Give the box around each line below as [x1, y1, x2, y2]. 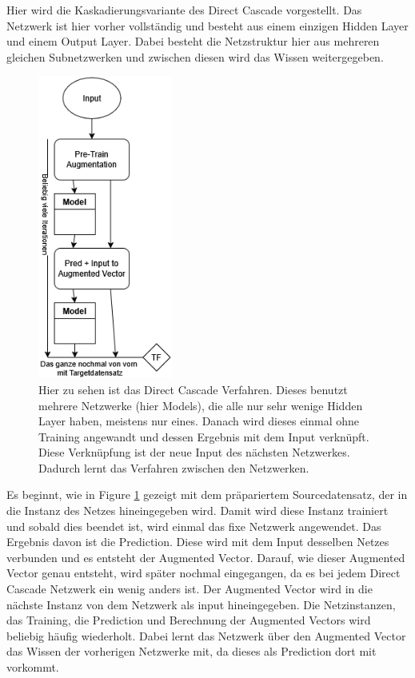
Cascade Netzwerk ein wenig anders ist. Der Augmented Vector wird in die [6, 580, 373, 597]
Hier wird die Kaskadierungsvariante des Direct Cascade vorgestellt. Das [6, 2, 362, 18]
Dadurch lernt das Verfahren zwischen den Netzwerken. [38, 459, 309, 476]
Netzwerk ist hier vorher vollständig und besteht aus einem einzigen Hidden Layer [6, 17, 409, 34]
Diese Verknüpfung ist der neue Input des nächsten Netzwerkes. [38, 444, 350, 461]
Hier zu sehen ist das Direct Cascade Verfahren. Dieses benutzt [38, 381, 348, 397]
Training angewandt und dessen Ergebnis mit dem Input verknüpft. [38, 428, 369, 445]
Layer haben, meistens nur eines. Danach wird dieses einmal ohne [38, 413, 360, 429]
